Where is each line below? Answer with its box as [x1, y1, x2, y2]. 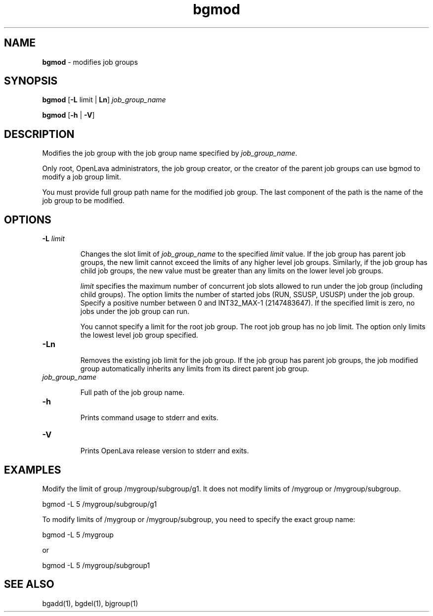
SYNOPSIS [4, 75, 58, 88]
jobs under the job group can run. [80, 307, 190, 316]
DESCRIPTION [4, 128, 75, 140]
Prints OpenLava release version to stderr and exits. [80, 446, 249, 455]
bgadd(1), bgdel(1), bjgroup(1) [42, 599, 138, 608]
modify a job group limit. [42, 173, 121, 181]
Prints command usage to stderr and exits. [80, 413, 218, 422]
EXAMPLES [4, 463, 61, 476]
